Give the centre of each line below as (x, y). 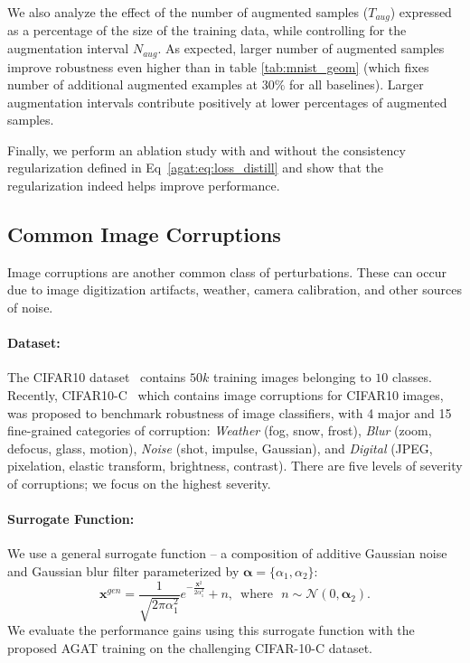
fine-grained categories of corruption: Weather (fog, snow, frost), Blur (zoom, (220, 430)
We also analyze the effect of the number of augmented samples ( (188, 12)
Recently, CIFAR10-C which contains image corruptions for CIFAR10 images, (226, 395)
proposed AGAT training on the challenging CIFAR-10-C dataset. (190, 647)
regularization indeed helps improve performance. (144, 186)
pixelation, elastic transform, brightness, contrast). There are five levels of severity (235, 466)
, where (250, 595)
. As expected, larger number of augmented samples (301, 48)
